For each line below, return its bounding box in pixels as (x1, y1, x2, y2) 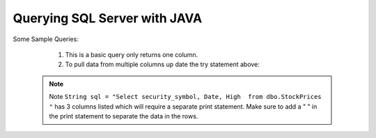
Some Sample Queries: (13, 35, 79, 43)
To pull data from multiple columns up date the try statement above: (65, 60, 260, 69)
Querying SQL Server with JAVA (13, 10, 203, 26)
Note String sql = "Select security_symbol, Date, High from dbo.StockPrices (49, 93, 322, 101)
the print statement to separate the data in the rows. (49, 112, 198, 120)
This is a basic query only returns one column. (65, 50, 198, 59)
